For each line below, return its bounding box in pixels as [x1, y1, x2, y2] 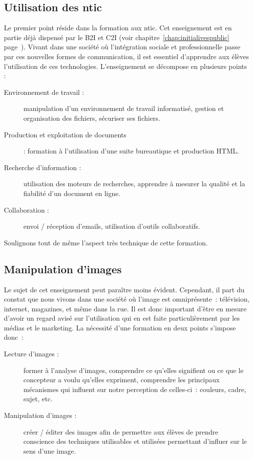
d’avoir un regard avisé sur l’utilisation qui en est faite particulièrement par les [4, 313, 240, 323]
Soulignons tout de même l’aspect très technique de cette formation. [4, 237, 208, 247]
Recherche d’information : [4, 162, 81, 172]
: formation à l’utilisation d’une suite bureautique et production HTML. [23, 146, 239, 156]
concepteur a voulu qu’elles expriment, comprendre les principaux [23, 374, 220, 385]
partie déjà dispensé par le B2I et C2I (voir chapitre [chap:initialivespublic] [4, 32, 230, 42]
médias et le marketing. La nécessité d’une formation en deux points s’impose [4, 322, 236, 332]
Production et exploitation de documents [4, 129, 126, 139]
